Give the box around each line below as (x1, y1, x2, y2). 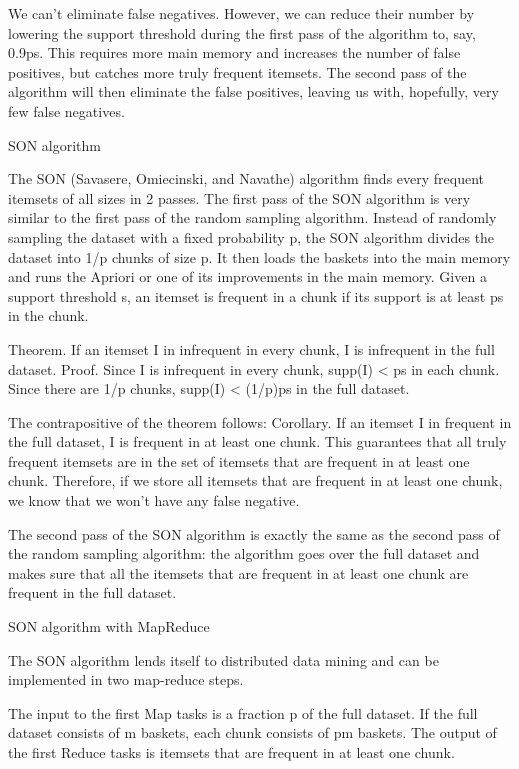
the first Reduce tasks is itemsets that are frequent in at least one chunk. (8, 742, 455, 762)
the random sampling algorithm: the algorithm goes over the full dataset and (8, 543, 480, 564)
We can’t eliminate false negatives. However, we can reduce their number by (8, 3, 475, 23)
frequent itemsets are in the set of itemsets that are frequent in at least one (8, 450, 470, 471)
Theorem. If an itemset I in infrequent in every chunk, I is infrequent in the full (8, 338, 495, 359)
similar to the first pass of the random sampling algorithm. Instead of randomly (8, 207, 497, 228)
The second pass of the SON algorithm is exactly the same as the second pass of (8, 523, 500, 544)
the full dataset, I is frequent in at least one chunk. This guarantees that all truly (8, 431, 507, 452)
